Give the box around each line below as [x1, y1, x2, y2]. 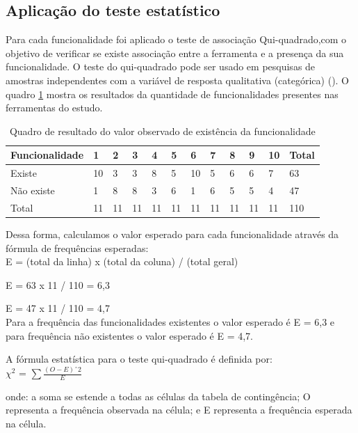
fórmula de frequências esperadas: [6, 240, 149, 255]
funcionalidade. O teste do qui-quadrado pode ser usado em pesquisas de [6, 59, 316, 74]
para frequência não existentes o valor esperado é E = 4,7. [6, 328, 254, 343]
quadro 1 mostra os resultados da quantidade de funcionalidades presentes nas [6, 86, 339, 101]
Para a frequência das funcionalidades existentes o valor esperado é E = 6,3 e [6, 314, 335, 329]
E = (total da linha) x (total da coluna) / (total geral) [6, 254, 238, 269]
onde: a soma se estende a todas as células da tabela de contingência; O [6, 388, 311, 403]
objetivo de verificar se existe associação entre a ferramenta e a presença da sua [6, 45, 344, 60]
